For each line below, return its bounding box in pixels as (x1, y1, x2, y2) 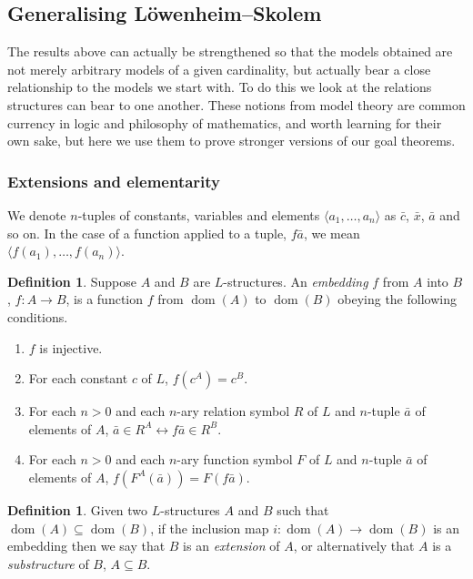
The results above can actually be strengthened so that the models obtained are (7, 42, 453, 61)
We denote (7, 205, 66, 224)
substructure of (7, 554, 89, 573)
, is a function (65, 289, 144, 309)
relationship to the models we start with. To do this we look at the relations (7, 77, 432, 96)
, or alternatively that (293, 536, 415, 555)
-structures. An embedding (223, 271, 368, 290)
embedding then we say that (7, 536, 166, 555)
